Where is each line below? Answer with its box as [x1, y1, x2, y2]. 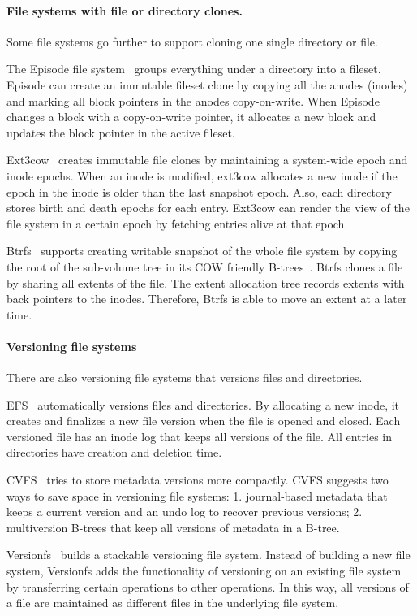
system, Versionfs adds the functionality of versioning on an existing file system [6, 562, 402, 579]
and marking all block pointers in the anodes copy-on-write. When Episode [6, 92, 380, 109]
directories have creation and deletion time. [6, 444, 222, 461]
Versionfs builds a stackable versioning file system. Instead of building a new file [6, 546, 411, 563]
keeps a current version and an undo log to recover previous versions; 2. [6, 503, 363, 520]
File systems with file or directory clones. [6, 2, 243, 19]
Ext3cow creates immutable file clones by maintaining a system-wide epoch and [6, 151, 408, 168]
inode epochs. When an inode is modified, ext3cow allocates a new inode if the [6, 167, 398, 184]
